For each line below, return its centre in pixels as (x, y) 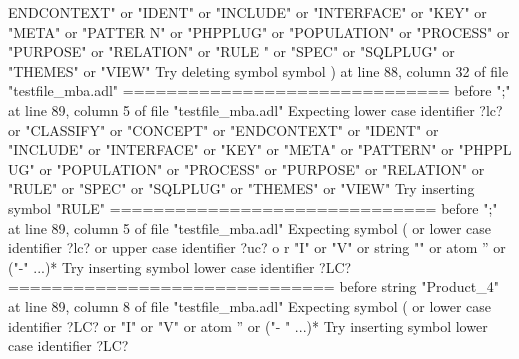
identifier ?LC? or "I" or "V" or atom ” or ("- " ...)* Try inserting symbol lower (248, 325)
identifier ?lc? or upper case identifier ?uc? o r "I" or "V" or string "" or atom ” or (257, 247)
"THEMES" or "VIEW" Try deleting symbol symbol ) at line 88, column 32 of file (258, 70)
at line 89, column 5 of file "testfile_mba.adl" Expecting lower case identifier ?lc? (255, 109)
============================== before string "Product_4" (253, 286)
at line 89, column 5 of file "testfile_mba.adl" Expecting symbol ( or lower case (250, 227)
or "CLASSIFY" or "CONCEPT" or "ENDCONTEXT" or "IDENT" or (223, 129)
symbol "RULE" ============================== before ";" (253, 207)
